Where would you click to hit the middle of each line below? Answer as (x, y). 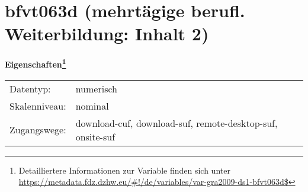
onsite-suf (95, 136)
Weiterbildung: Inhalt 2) (107, 33)
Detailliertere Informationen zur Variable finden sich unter (124, 170)
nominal (92, 105)
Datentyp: (30, 88)
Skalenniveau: (38, 105)
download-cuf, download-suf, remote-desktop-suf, (177, 123)
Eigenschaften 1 (36, 63)
